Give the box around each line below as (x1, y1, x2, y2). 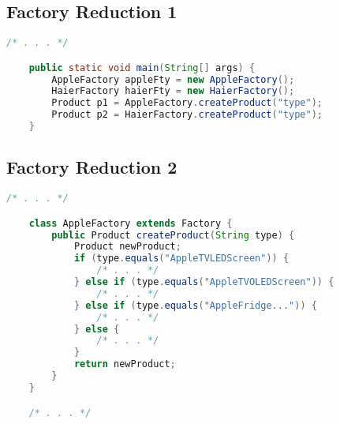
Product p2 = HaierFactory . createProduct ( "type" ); (51, 109, 323, 121)
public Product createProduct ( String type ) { (51, 229, 295, 241)
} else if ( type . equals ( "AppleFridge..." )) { (73, 299, 317, 311)
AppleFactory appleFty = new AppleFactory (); (51, 73, 295, 85)
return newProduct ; (73, 358, 176, 370)
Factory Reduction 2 (6, 155, 177, 179)
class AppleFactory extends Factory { (28, 217, 233, 229)
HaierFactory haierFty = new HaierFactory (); (51, 85, 295, 97)
